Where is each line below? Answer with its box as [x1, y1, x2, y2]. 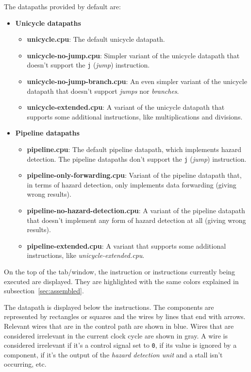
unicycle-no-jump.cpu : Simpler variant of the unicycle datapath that [27, 50, 240, 60]
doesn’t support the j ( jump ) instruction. [27, 60, 150, 70]
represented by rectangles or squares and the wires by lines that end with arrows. [4, 311, 246, 321]
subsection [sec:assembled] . [4, 286, 84, 296]
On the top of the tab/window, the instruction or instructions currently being [4, 267, 235, 276]
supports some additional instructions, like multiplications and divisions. [27, 111, 243, 121]
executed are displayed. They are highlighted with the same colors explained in [4, 276, 239, 286]
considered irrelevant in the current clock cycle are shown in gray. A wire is [4, 330, 228, 340]
